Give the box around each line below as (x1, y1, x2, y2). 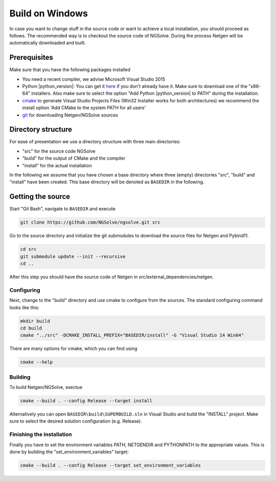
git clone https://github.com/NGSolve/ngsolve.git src (20, 220, 160, 225)
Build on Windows (9, 8, 88, 19)
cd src (20, 246, 37, 252)
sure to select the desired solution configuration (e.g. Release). (9, 418, 142, 424)
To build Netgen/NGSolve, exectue (9, 384, 83, 390)
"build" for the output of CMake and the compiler (22, 155, 125, 161)
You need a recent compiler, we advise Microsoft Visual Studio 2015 (22, 76, 166, 82)
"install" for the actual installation (22, 162, 92, 168)
